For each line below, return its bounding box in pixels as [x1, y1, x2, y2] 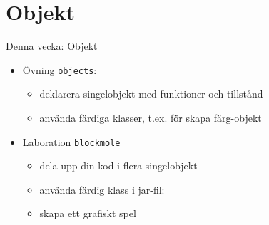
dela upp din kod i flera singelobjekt [39, 158, 198, 173]
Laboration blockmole [22, 134, 121, 149]
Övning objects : [22, 62, 97, 77]
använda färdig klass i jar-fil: [39, 182, 165, 197]
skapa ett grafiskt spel [39, 206, 136, 221]
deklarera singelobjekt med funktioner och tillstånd [39, 86, 263, 101]
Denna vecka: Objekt [6, 38, 98, 53]
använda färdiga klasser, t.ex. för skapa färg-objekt [39, 110, 262, 125]
